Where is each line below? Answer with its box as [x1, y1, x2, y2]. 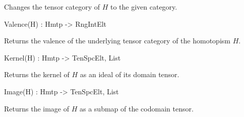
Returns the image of [4, 103, 70, 113]
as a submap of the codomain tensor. [79, 103, 194, 113]
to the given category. [110, 2, 177, 12]
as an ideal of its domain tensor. [80, 69, 179, 80]
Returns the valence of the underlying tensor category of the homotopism [4, 35, 230, 46]
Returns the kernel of [4, 69, 70, 80]
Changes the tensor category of [4, 2, 100, 12]
